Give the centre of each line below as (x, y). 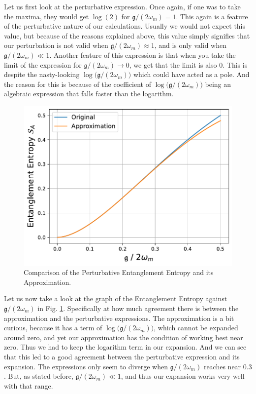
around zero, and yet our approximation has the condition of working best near (124, 337)
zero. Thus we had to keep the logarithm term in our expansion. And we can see (125, 347)
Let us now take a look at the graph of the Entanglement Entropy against (116, 298)
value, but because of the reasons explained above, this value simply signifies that (127, 35)
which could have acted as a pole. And (191, 74)
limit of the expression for (43, 64)
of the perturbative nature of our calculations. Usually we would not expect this (125, 26)
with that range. (29, 385)
